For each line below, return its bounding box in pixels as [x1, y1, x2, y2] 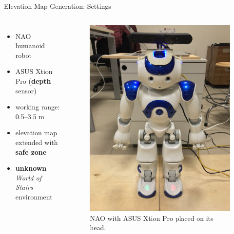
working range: [15, 102, 60, 112]
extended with [15, 137, 58, 147]
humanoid [15, 40, 45, 51]
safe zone [15, 146, 47, 157]
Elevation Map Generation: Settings [4, 1, 111, 11]
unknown [15, 163, 47, 173]
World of [15, 172, 41, 182]
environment [15, 191, 53, 201]
